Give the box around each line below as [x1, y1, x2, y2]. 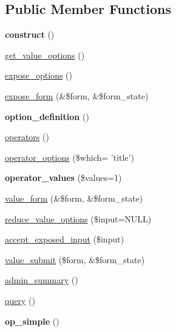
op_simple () [5, 314, 59, 327]
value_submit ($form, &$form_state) [5, 253, 145, 266]
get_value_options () [5, 48, 85, 61]
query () [5, 294, 35, 306]
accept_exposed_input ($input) [5, 233, 124, 245]
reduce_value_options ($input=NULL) [5, 212, 152, 225]
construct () [5, 28, 55, 41]
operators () [5, 130, 49, 143]
